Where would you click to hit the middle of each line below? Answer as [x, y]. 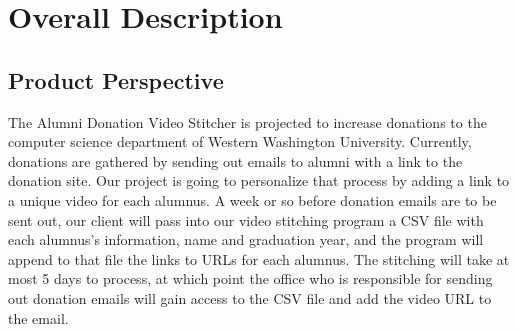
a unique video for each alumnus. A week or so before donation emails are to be [252, 199]
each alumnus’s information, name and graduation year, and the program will [246, 239]
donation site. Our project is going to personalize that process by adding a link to [259, 180]
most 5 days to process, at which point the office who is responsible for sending [250, 278]
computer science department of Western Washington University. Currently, [240, 141]
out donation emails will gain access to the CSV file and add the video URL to [250, 297]
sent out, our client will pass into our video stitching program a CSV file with [246, 219]
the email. [38, 317]
